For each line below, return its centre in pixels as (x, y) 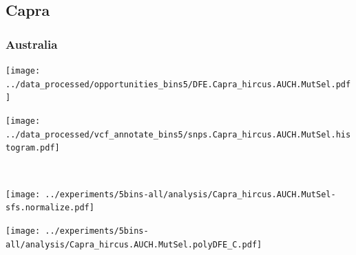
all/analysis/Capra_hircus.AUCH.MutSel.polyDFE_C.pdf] (134, 244)
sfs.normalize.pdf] (50, 208)
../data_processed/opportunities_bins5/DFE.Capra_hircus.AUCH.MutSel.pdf (178, 84)
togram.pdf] (33, 148)
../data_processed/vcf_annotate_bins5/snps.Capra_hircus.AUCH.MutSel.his (178, 134)
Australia (32, 44)
